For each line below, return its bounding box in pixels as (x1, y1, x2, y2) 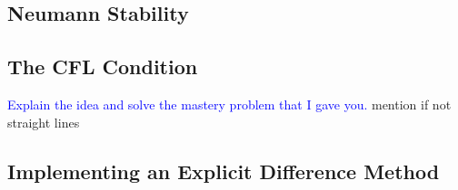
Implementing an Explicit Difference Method (7, 157, 440, 185)
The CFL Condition (7, 52, 198, 81)
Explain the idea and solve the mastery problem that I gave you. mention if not (7, 94, 452, 113)
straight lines (7, 112, 80, 131)
